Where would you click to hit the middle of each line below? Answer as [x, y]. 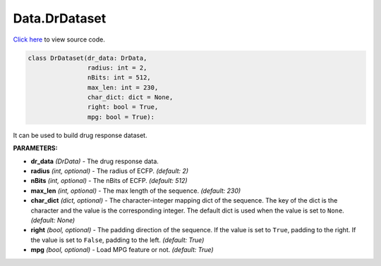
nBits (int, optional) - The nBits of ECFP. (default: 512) [109, 181]
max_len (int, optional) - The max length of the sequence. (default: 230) [136, 191]
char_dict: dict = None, [130, 97]
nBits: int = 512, [119, 78]
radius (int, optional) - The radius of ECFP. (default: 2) [110, 171]
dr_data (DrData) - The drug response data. [95, 161]
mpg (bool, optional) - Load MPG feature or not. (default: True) [122, 250]
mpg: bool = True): [121, 117]
